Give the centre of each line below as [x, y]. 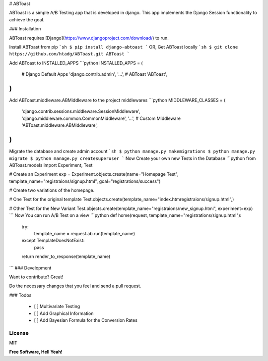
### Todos [20, 295]
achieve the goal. [27, 19]
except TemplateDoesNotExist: [53, 241]
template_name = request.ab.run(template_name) [85, 234]
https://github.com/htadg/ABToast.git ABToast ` [69, 54]
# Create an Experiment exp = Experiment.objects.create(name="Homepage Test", [94, 174]
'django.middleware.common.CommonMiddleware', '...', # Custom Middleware [101, 118]
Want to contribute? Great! [36, 277]
